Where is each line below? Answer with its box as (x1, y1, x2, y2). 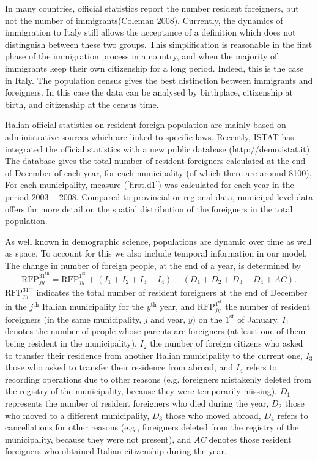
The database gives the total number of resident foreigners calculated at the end (5, 154, 306, 167)
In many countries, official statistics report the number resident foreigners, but (5, 2, 299, 14)
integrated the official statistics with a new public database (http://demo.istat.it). (5, 142, 312, 155)
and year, (150, 312, 186, 325)
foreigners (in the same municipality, (5, 312, 142, 325)
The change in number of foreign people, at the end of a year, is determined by (5, 258, 301, 271)
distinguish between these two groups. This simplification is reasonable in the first (5, 37, 312, 50)
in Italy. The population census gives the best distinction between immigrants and (5, 73, 313, 86)
